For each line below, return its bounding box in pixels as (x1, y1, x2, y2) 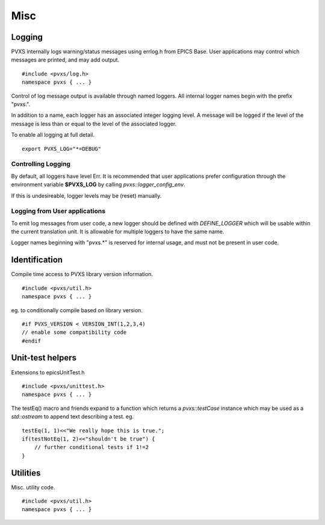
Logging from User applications (11, 207, 105, 215)
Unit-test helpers (11, 353, 77, 363)
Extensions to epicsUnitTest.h (11, 368, 85, 376)
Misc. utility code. (11, 483, 55, 491)
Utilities (11, 468, 41, 478)
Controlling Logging (11, 160, 71, 168)
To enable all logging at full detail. (11, 131, 94, 139)
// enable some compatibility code (22, 329, 127, 336)
